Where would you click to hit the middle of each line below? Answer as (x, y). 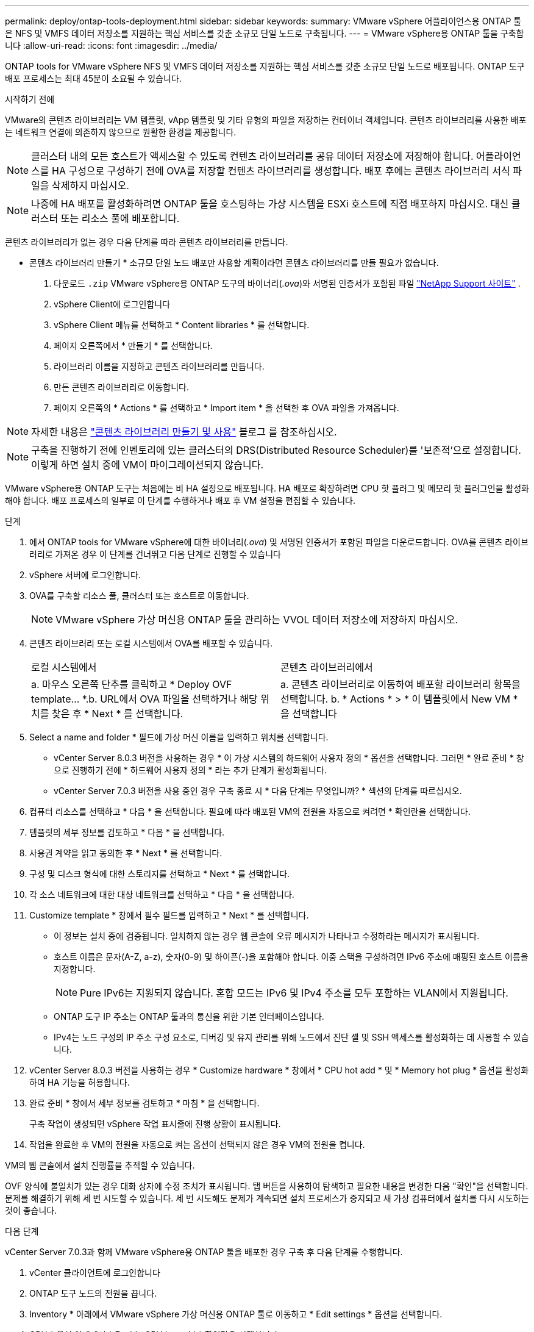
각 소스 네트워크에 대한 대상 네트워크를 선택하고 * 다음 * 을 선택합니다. (162, 894)
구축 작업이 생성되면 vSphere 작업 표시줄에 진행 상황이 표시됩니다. (155, 1124)
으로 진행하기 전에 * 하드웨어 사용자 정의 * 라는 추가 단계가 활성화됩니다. (190, 770)
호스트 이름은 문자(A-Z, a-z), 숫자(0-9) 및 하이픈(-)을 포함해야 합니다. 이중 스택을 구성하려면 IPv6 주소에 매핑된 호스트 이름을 (291, 957)
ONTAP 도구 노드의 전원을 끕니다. (93, 1293)
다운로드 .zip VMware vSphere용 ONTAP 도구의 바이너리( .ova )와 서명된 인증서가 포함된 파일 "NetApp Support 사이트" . (287, 283)
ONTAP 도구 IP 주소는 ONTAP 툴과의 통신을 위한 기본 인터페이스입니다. (189, 1016)
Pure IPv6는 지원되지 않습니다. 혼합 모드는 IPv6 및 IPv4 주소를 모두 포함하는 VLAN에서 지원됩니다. (294, 993)
